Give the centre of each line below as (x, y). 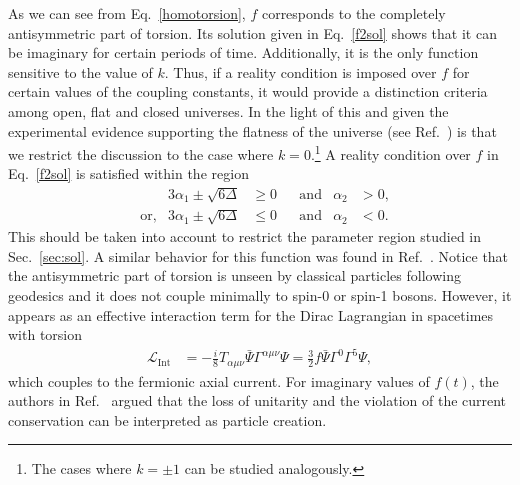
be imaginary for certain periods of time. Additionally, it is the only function (243, 52)
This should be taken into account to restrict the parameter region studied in (245, 236)
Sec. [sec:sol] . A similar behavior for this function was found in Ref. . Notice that (258, 255)
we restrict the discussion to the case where (141, 153)
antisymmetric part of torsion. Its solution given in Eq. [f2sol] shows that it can (252, 32)
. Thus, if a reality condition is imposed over (300, 71)
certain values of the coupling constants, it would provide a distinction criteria (248, 91)
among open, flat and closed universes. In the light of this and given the (228, 110)
